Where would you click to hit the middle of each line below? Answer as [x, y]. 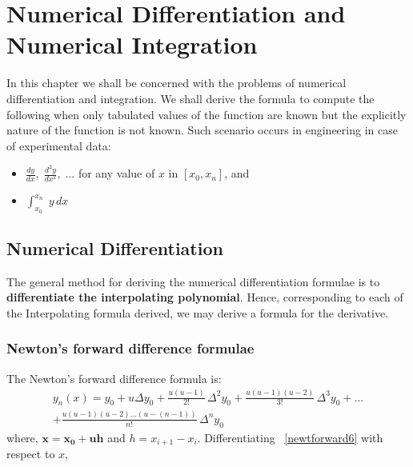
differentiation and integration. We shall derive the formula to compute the [190, 98]
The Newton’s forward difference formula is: [114, 378]
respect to [31, 454]
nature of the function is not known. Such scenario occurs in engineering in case [202, 130]
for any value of [116, 173]
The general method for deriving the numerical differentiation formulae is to [193, 281]
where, [22, 437]
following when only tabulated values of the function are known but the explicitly [206, 114]
